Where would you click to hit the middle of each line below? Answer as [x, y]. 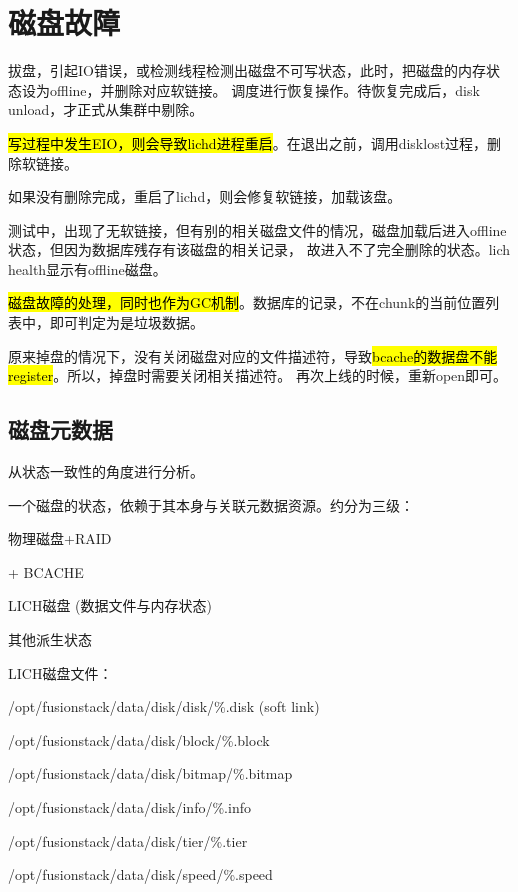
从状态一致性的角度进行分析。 [106, 471]
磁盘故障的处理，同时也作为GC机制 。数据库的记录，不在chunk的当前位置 [247, 302]
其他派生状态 [50, 639]
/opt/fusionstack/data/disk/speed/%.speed [140, 874]
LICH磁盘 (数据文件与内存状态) [110, 605]
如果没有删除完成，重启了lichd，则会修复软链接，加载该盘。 [205, 196]
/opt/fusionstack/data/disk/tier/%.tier [128, 840]
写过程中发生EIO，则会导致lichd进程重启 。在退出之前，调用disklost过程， [248, 142]
